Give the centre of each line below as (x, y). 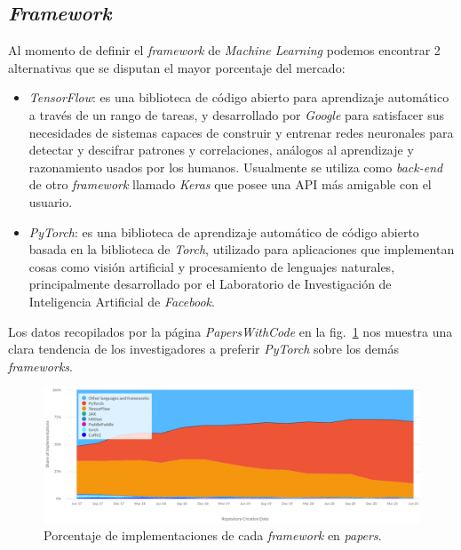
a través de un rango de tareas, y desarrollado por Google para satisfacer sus (237, 114)
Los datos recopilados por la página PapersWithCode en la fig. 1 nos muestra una (230, 331)
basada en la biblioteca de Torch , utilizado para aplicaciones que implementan (242, 249)
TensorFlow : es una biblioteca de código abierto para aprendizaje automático (239, 97)
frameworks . (40, 366)
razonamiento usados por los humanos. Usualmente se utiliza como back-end (236, 167)
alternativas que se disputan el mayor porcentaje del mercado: (177, 67)
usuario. (51, 201)
